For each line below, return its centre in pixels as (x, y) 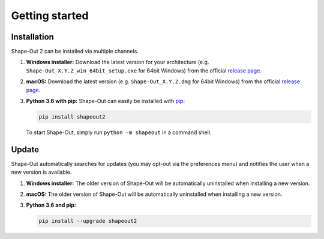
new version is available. (41, 172)
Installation (32, 37)
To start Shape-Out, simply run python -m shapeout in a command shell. (119, 132)
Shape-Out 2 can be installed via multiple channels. (75, 52)
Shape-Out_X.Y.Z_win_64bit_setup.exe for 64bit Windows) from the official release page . (144, 70)
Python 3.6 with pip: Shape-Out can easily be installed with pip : (106, 101)
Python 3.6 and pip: (51, 205)
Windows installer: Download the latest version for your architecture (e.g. (118, 62)
